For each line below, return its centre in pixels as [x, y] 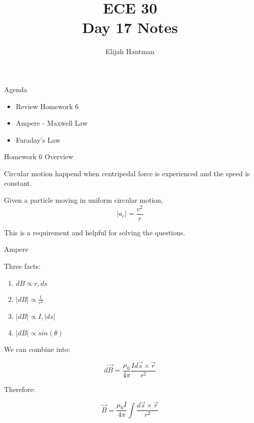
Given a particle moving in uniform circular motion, [84, 200]
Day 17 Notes [130, 27]
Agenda [16, 89]
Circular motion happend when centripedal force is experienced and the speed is [127, 173]
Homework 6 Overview [39, 156]
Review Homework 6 [47, 106]
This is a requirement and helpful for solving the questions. [95, 232]
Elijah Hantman [130, 51]
